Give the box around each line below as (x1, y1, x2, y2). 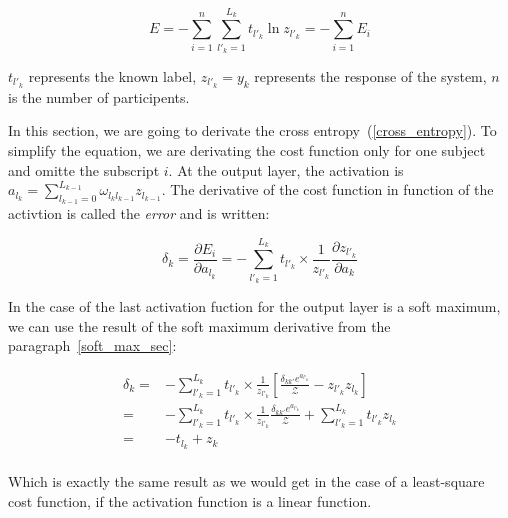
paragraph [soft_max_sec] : (8, 335, 177, 356)
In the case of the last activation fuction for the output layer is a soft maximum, (8, 295, 501, 316)
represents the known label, (28, 65, 197, 86)
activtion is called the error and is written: (8, 203, 270, 224)
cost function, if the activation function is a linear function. (8, 490, 372, 511)
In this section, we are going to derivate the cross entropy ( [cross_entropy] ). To (8, 120, 497, 141)
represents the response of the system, (254, 65, 487, 86)
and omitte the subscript (8, 159, 160, 180)
